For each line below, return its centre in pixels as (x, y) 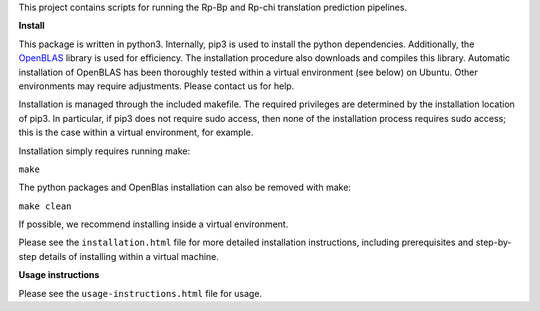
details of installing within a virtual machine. (129, 256)
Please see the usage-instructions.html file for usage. (140, 293)
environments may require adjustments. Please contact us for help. (156, 86)
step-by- (493, 242)
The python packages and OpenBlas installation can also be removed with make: (185, 187)
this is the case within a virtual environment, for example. (136, 132)
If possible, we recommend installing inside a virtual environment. (153, 224)
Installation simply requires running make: (104, 151)
